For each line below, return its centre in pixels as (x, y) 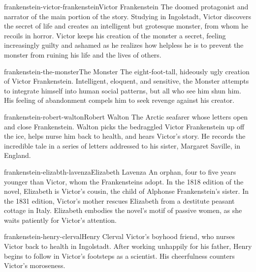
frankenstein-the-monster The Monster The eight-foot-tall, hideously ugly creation (127, 71)
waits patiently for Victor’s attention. (60, 220)
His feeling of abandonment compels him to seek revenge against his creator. (119, 100)
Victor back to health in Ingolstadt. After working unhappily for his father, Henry (128, 246)
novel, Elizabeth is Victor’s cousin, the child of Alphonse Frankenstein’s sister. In (126, 191)
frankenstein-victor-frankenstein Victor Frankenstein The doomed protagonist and (126, 6)
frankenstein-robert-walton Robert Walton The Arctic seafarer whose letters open (126, 116)
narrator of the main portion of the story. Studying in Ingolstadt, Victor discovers (128, 16)
